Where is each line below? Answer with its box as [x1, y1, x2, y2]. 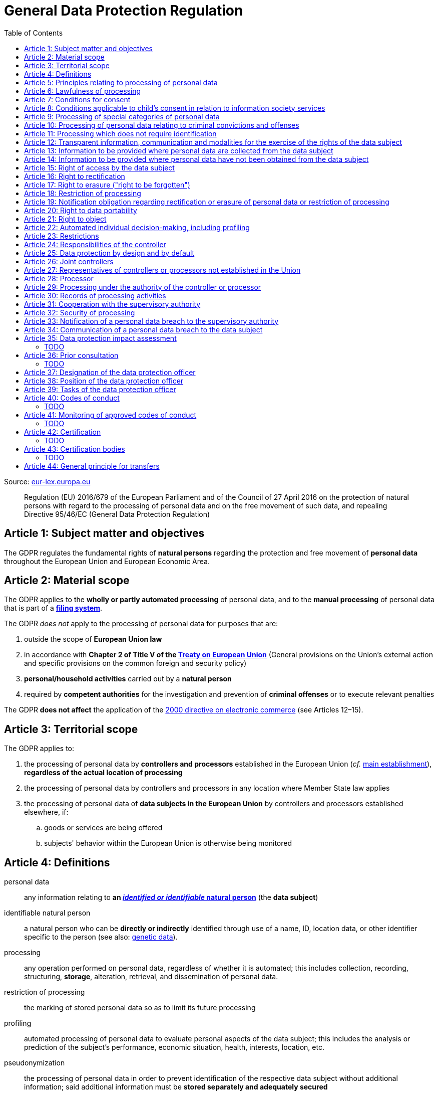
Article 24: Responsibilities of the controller [24, 240, 166, 249]
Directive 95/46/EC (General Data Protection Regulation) [24, 509, 210, 518]
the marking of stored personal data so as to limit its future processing [24, 1003, 256, 1012]
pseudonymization [4, 1058, 65, 1067]
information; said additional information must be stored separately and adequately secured [24, 1082, 328, 1091]
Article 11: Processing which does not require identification [24, 129, 217, 138]
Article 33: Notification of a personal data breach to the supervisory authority [24, 316, 279, 325]
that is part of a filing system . [4, 604, 103, 613]
